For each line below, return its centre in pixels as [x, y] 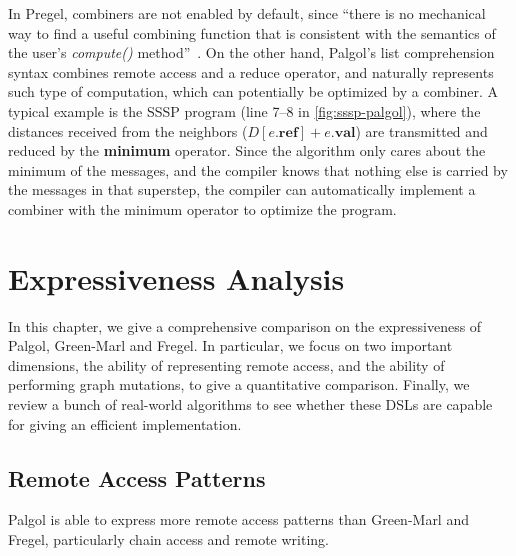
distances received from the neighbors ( [128, 130]
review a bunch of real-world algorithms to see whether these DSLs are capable [250, 404]
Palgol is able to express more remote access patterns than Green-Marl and [238, 519]
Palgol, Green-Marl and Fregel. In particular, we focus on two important [230, 345]
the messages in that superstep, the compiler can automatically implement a [242, 189]
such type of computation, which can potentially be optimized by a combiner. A [253, 91]
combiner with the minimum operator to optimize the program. [202, 208]
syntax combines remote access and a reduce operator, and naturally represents [251, 71]
